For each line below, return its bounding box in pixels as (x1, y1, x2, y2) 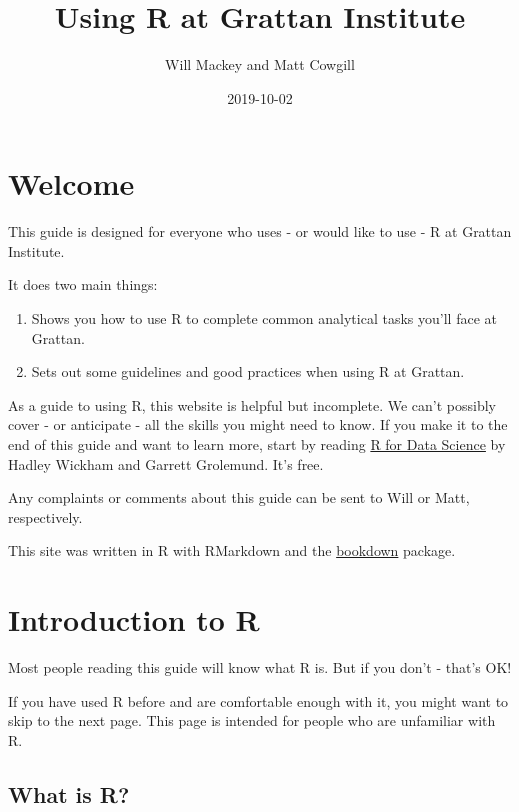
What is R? (8, 778, 130, 809)
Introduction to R (8, 599, 260, 640)
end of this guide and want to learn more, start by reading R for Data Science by (8, 434, 506, 454)
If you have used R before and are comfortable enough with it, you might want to (8, 690, 509, 711)
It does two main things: (8, 274, 158, 295)
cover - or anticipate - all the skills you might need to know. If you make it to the (8, 414, 508, 435)
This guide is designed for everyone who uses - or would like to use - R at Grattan (8, 221, 512, 242)
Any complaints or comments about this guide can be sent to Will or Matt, (8, 487, 470, 508)
